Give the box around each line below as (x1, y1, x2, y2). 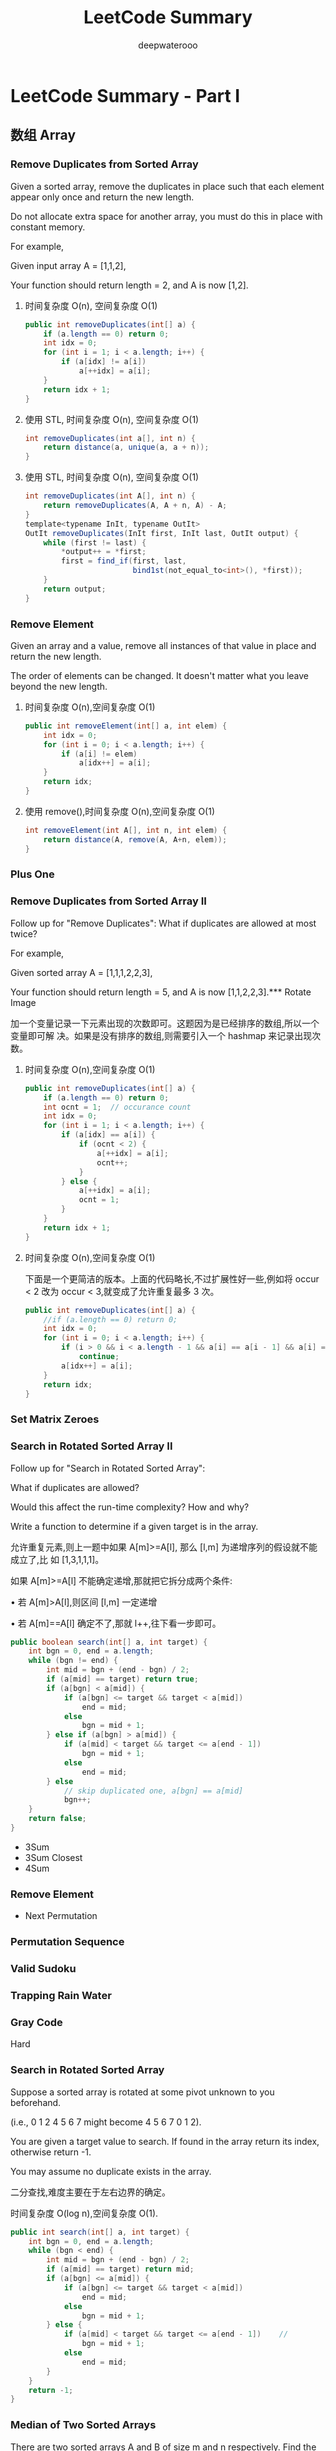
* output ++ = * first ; (61, 547, 147, 557)
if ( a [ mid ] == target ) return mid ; (46, 2264, 195, 2275)
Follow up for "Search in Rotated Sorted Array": (10, 1462, 206, 1474)
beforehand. (10, 2096, 62, 2108)
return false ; (28, 1814, 87, 1824)
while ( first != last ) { (43, 537, 147, 548)
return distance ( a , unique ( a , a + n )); (43, 442, 210, 453)
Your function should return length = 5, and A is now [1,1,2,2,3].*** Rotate (10, 986, 312, 998)
